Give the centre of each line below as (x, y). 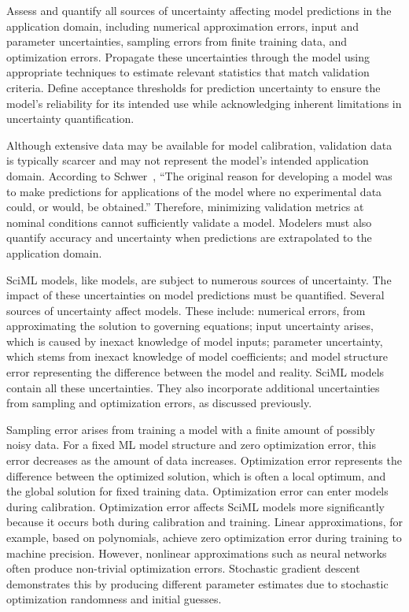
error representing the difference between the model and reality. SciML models (195, 372)
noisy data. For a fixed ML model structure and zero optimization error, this (191, 445)
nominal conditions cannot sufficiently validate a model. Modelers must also (189, 222)
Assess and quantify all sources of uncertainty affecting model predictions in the (199, 10)
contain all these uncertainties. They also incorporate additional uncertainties (193, 387)
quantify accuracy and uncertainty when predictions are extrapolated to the (189, 237)
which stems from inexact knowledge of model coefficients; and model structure (197, 356)
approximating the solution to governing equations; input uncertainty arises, (190, 326)
